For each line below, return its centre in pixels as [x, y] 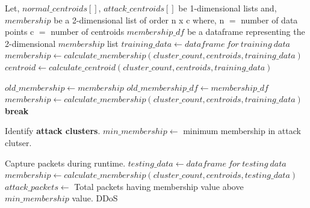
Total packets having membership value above [159, 186]
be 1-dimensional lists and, [228, 8]
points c [20, 32]
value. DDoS [95, 198]
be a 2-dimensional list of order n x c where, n [139, 20]
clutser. [18, 142]
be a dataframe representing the [246, 32]
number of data [269, 20]
